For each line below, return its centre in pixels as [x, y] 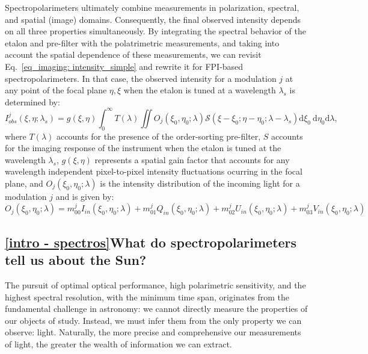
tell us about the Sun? [76, 260]
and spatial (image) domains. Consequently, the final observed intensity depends [153, 19]
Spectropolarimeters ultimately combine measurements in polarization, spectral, [152, 7]
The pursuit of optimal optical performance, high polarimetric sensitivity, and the [155, 285]
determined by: [32, 101]
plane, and [24, 183]
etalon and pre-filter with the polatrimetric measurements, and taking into [142, 42]
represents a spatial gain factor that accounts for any [192, 159]
